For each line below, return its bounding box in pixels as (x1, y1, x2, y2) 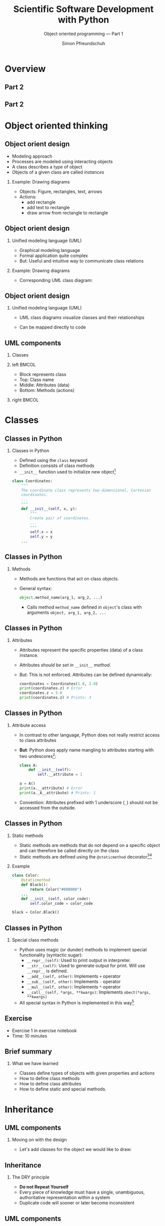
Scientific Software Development (13, 3, 154, 15)
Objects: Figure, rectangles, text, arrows (19, 188, 102, 194)
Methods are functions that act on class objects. (19, 575, 119, 581)
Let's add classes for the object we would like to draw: (19, 1146, 132, 1152)
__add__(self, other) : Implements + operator (26, 973, 121, 979)
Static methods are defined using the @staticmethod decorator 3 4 (19, 852, 152, 859)
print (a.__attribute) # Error (19, 786, 83, 791)
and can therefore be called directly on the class (19, 847, 119, 853)
